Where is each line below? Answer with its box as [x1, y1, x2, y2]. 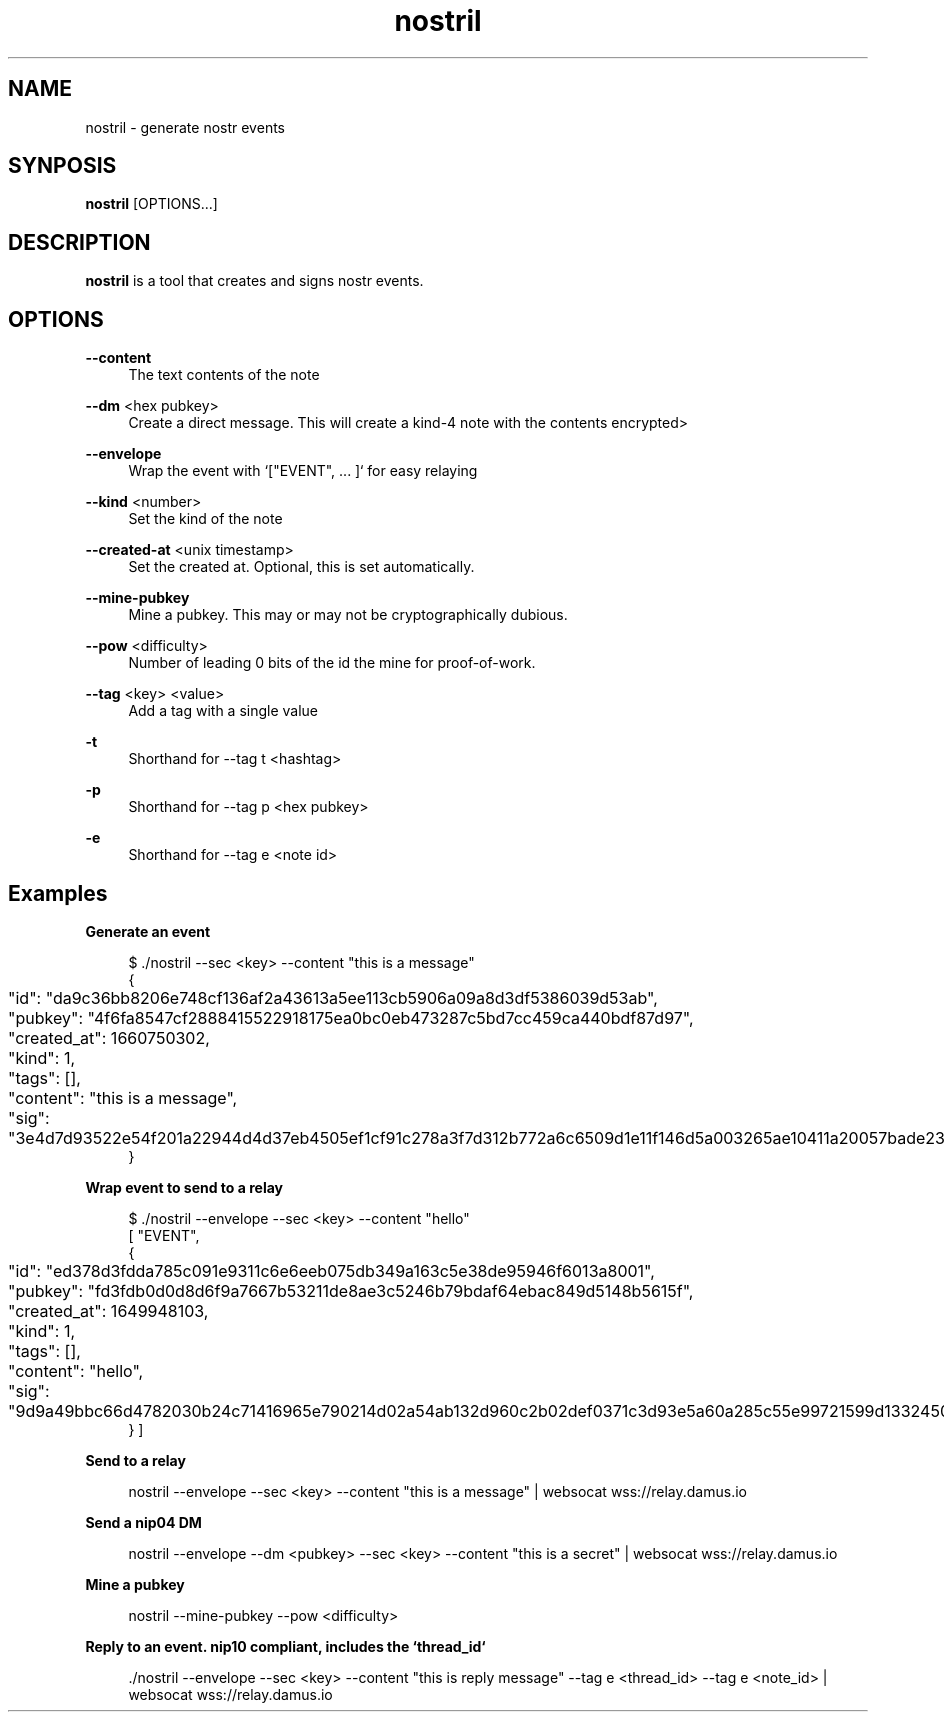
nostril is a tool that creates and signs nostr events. [85, 272, 424, 290]
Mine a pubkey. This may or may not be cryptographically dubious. [128, 606, 568, 624]
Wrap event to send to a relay [85, 1178, 284, 1196]
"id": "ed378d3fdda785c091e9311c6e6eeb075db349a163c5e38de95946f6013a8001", [8, 1260, 655, 1281]
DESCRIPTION [8, 229, 151, 255]
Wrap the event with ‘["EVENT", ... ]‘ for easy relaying [128, 462, 478, 480]
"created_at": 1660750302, [8, 1027, 210, 1048]
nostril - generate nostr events [85, 118, 285, 136]
